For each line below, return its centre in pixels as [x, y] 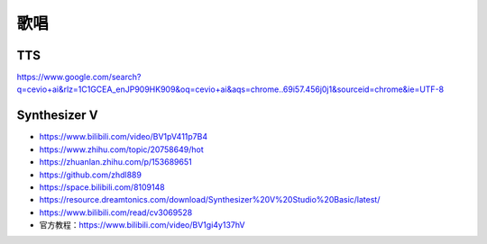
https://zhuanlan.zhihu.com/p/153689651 [116, 162]
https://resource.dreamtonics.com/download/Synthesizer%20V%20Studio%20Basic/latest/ [210, 200]
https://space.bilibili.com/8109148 [102, 187]
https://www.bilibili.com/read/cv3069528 [116, 212]
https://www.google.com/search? [79, 77]
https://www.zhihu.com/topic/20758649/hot [121, 149]
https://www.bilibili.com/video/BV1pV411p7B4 [123, 137]
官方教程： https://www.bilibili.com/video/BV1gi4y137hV [142, 225]
